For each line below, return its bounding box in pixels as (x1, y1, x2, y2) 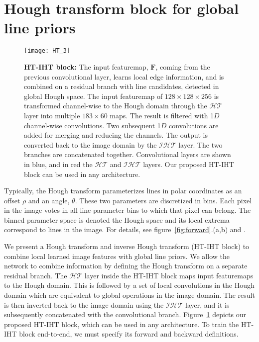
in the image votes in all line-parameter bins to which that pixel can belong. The (4, 205, 251, 215)
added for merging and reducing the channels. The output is (24, 130, 208, 140)
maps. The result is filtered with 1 (110, 110, 214, 120)
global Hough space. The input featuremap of (24, 90, 163, 101)
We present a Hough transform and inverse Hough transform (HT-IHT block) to (4, 241, 250, 252)
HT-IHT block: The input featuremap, (24, 61, 148, 72)
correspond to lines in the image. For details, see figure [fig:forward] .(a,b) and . (4, 224, 246, 235)
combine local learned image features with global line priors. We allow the (4, 251, 230, 261)
